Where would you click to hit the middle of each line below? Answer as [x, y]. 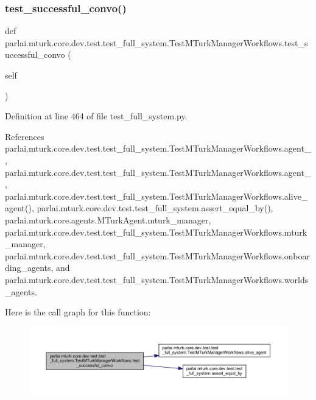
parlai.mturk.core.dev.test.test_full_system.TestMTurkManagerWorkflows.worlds [157, 279]
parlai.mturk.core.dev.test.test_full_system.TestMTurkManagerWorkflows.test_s [156, 42]
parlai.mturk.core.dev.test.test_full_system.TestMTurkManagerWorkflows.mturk [156, 232]
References [25, 136]
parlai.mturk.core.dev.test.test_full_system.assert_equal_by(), [155, 208]
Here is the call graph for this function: [78, 312]
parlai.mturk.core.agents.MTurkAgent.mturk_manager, [108, 219]
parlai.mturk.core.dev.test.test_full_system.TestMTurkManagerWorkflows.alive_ [156, 196]
